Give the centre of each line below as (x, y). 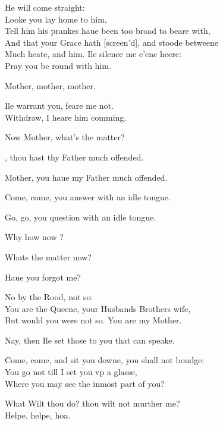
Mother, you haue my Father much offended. (86, 177)
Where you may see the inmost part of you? (85, 383)
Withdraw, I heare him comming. (66, 117)
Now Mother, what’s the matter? (65, 137)
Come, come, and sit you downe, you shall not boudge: (105, 360)
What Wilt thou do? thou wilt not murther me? (92, 403)
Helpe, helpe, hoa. (38, 415)
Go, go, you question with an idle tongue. (81, 217)
